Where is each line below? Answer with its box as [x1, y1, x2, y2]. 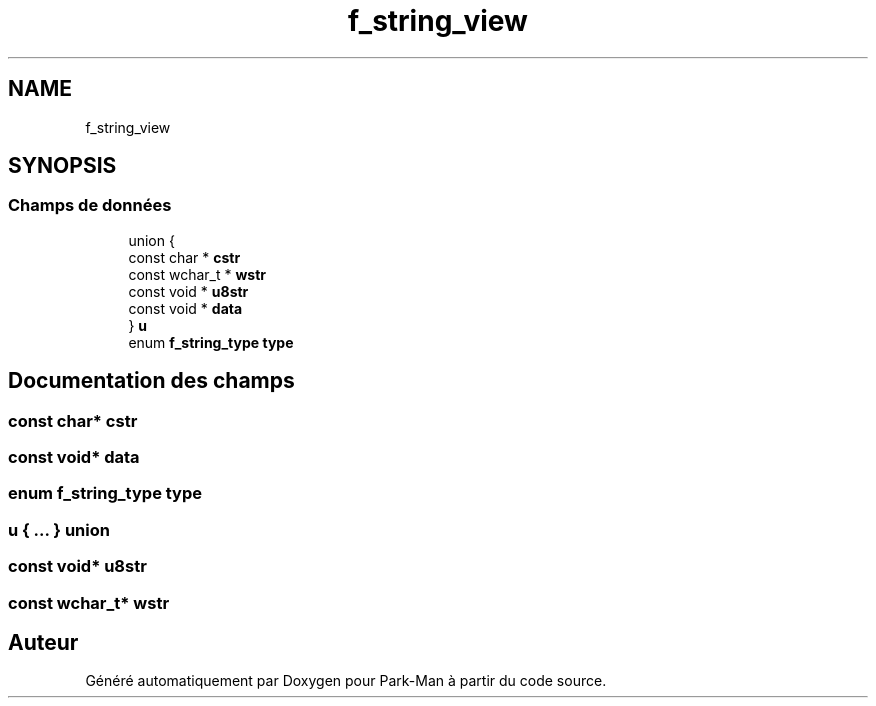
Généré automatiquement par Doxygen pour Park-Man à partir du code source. [85, 672, 607, 690]
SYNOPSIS [8, 153, 117, 179]
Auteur [8, 629, 79, 655]
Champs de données [8, 195, 172, 216]
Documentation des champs [8, 368, 295, 394]
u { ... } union [8, 519, 110, 540]
